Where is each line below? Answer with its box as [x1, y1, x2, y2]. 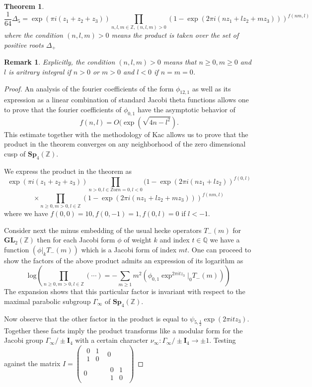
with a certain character [75, 335, 148, 345]
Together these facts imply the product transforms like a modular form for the [4, 325, 243, 335]
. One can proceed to [187, 244, 251, 254]
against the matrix [4, 358, 61, 368]
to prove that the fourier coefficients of [4, 104, 122, 115]
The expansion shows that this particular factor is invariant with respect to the [4, 286, 245, 297]
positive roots [4, 39, 44, 50]
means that [163, 57, 197, 67]
